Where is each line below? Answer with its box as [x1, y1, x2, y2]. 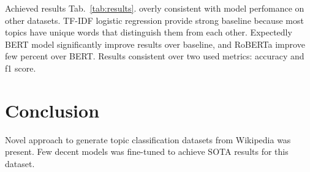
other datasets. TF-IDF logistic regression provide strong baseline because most [5, 13, 304, 26]
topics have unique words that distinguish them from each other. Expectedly [5, 26, 292, 39]
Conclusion [5, 97, 100, 122]
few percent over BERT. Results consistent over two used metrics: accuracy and [5, 50, 304, 62]
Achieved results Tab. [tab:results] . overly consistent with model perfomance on [5, 2, 304, 14]
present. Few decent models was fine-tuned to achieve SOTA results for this [5, 145, 289, 158]
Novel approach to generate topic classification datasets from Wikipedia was [5, 133, 291, 146]
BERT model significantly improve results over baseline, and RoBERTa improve [5, 37, 305, 50]
